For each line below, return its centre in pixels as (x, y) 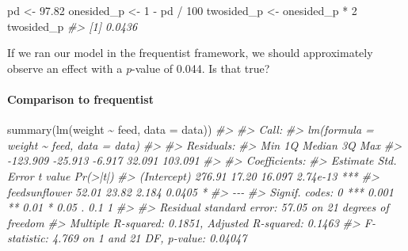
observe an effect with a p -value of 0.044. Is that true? (139, 68)
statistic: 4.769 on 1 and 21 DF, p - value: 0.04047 (127, 238)
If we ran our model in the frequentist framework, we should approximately (190, 53)
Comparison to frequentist (80, 99)
